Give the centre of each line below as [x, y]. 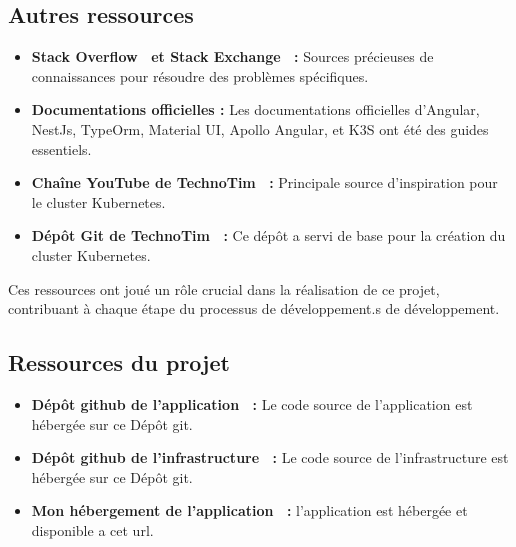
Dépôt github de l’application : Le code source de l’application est [252, 403]
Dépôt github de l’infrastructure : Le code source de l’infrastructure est [270, 457]
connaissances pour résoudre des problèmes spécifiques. [200, 75]
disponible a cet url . [92, 529]
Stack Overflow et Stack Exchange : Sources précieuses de [232, 56]
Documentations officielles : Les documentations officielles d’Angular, [255, 109]
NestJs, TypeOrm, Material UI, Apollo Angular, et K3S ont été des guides [260, 128]
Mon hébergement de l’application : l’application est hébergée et [249, 510]
